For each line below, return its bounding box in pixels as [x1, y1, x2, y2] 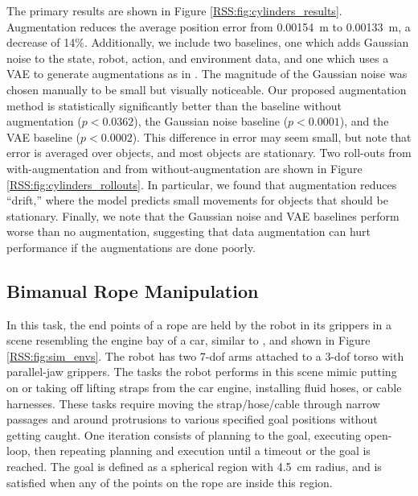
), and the [339, 113, 389, 130]
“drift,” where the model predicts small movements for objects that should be [6, 192, 388, 209]
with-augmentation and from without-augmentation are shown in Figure [6, 159, 363, 176]
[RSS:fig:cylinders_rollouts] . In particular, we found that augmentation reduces [6, 176, 397, 192]
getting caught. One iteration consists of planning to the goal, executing [6, 426, 361, 443]
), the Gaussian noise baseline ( [133, 113, 289, 130]
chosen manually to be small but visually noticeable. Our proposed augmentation [6, 81, 407, 97]
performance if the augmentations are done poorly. [6, 238, 256, 255]
